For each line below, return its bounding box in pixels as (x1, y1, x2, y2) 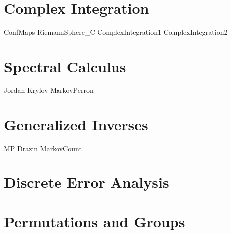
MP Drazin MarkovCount (4, 143, 82, 153)
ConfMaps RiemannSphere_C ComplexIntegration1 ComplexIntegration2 (4, 27, 228, 37)
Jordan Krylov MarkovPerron (4, 84, 94, 95)
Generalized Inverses (4, 114, 148, 134)
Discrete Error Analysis (4, 172, 169, 192)
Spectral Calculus (4, 56, 126, 76)
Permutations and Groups (4, 211, 185, 231)
